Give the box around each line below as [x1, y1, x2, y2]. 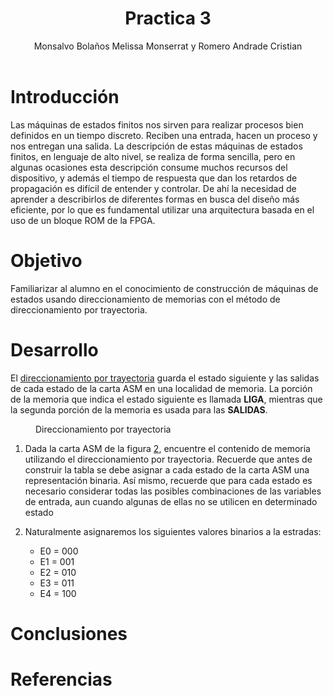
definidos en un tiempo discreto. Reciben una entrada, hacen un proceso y [10, 129, 318, 141]
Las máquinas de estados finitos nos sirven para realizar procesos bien [10, 118, 304, 131]
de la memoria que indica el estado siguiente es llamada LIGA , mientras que [10, 393, 323, 405]
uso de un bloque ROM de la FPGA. [10, 214, 156, 226]
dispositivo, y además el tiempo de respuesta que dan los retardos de [10, 172, 298, 184]
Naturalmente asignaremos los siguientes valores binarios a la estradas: [24, 525, 322, 537]
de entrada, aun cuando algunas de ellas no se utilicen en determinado [24, 495, 318, 507]
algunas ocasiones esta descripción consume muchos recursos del [10, 161, 288, 173]
